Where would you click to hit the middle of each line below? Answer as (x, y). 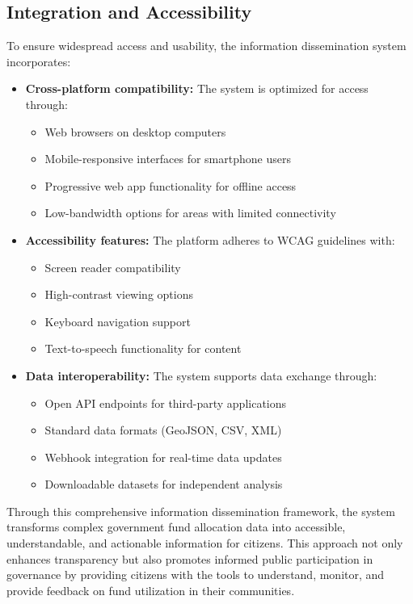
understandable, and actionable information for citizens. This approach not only (205, 543)
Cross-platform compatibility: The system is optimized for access (197, 88)
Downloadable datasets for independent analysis (164, 484)
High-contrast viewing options (119, 294)
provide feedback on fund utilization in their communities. (151, 590)
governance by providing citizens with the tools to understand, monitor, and (196, 575)
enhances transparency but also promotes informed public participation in (190, 558)
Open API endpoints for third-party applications (166, 403)
